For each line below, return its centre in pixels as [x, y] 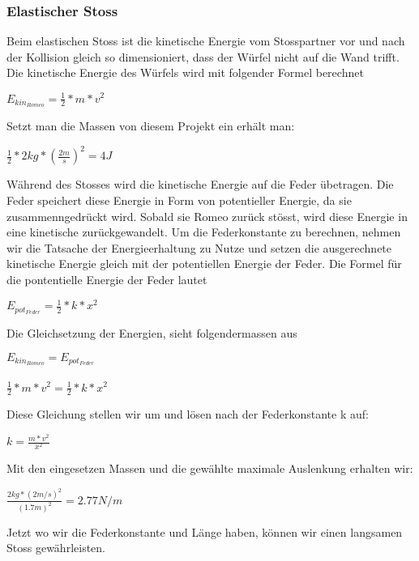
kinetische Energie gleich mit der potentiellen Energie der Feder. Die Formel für [204, 263]
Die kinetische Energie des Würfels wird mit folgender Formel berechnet [185, 72]
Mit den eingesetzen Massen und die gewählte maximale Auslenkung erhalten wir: [210, 468]
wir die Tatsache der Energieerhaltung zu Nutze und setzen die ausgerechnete [199, 247]
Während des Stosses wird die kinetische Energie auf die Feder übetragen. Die [200, 184]
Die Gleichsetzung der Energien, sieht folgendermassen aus [152, 333]
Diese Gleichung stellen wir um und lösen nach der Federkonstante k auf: [188, 414]
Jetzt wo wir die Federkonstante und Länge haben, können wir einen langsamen [205, 531]
